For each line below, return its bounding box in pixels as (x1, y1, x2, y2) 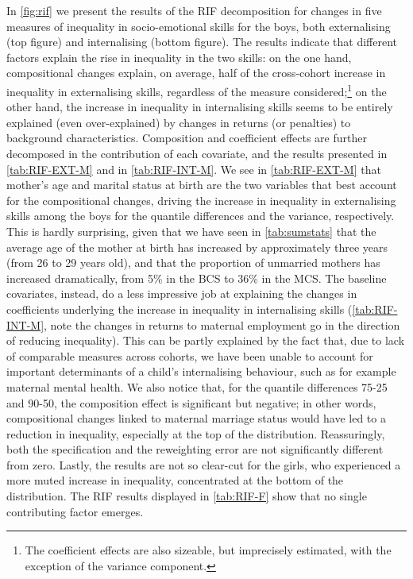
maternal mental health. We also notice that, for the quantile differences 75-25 (6, 378, 388, 395)
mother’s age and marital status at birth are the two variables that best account (6, 176, 397, 193)
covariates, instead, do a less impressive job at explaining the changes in (6, 285, 357, 302)
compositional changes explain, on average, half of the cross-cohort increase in (6, 64, 386, 81)
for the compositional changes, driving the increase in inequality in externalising (6, 191, 396, 208)
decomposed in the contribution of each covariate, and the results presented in (6, 145, 388, 161)
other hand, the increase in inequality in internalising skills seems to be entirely (6, 98, 393, 115)
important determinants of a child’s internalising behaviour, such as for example (6, 363, 396, 380)
